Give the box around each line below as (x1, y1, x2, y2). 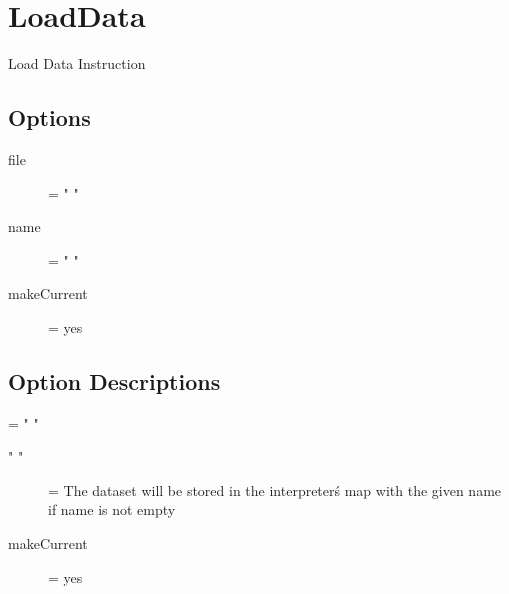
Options (8, 102, 91, 133)
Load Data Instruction (8, 53, 146, 74)
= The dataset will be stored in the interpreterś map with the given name (48, 479, 502, 500)
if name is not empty (48, 499, 176, 520)
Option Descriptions (8, 365, 221, 396)
